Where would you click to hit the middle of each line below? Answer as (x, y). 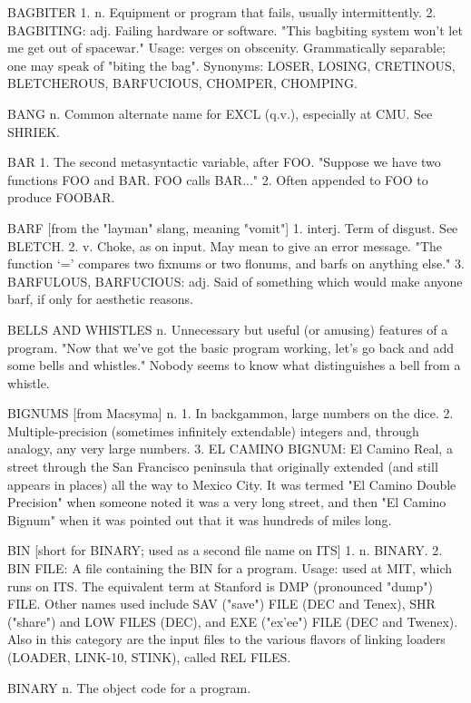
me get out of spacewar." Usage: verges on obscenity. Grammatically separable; (226, 48)
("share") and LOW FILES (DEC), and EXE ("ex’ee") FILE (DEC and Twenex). (233, 621)
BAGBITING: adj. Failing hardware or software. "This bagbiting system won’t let (235, 29)
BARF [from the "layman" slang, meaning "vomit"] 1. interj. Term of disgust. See (233, 227)
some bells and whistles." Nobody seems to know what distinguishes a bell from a (234, 365)
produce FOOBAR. (61, 197)
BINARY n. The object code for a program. (129, 687)
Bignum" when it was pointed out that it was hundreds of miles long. (200, 519)
